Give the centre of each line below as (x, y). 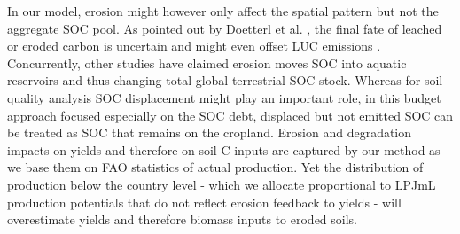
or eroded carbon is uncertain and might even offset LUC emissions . (194, 46)
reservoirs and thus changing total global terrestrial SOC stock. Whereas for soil (225, 80)
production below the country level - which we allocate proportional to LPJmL (222, 184)
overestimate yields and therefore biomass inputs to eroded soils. (183, 219)
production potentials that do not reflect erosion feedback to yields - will (204, 202)
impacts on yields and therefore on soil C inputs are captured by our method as (224, 149)
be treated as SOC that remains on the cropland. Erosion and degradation (210, 133)
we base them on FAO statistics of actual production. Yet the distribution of (215, 167)
